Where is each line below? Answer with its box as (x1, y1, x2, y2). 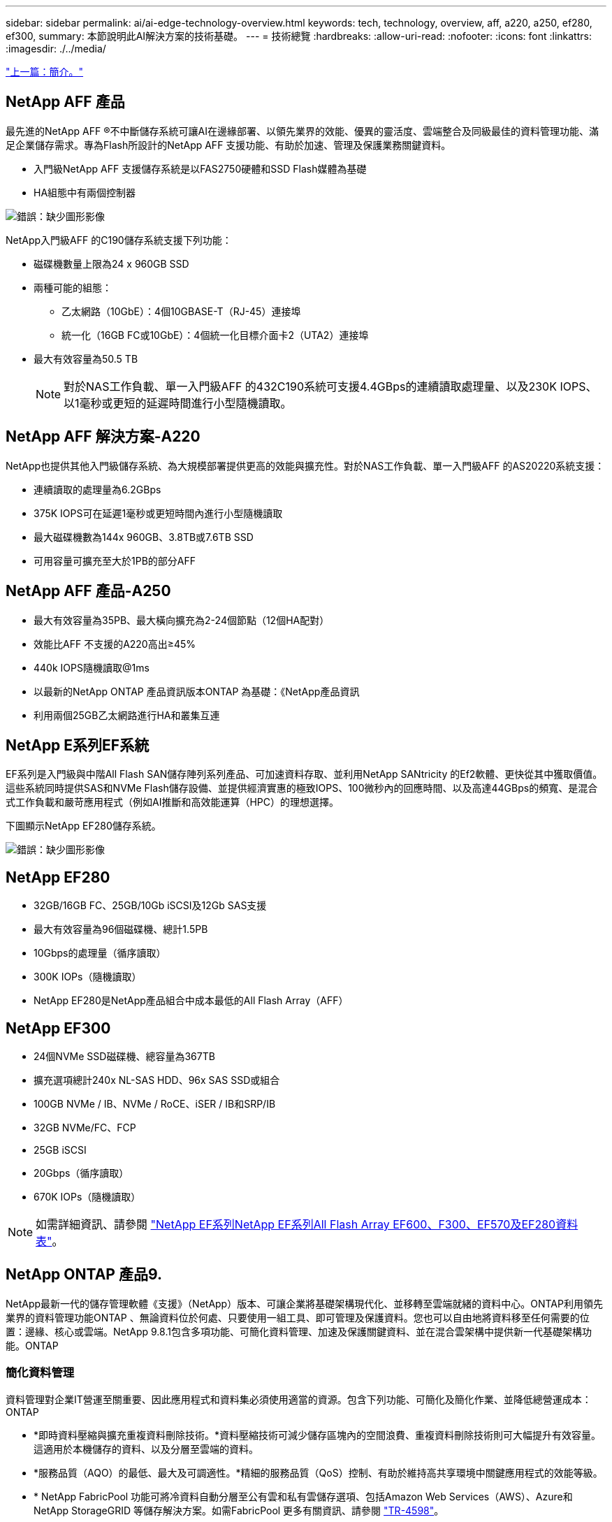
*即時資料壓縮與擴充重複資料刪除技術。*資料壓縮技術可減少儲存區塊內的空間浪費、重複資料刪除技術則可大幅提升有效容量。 (34, 1428, 602, 1441)
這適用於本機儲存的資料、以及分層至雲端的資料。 (34, 1442, 258, 1455)
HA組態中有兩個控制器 (34, 186, 136, 198)
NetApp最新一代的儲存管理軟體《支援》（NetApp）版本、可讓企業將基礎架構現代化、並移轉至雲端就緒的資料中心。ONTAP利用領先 (6, 1297, 603, 1310)
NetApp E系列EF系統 (6, 736, 150, 754)
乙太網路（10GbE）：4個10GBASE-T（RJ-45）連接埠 (61, 305, 301, 317)
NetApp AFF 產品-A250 (6, 582, 171, 600)
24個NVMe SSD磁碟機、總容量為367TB (34, 1050, 215, 1063)
